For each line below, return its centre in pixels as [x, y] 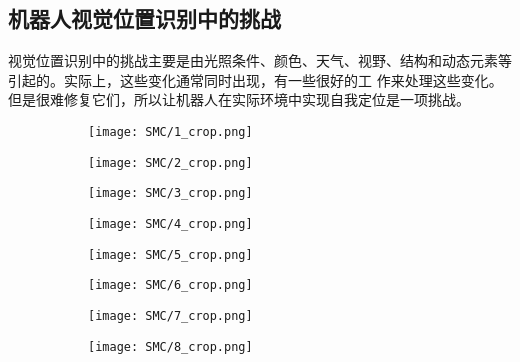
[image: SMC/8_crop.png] [170, 346]
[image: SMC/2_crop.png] [170, 162]
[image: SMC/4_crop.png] [170, 223]
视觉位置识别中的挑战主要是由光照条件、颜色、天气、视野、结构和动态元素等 [260, 60]
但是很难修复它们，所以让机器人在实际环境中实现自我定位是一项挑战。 [239, 99]
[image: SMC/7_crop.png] [170, 315]
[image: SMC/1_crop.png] [170, 131]
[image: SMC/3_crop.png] [170, 193]
